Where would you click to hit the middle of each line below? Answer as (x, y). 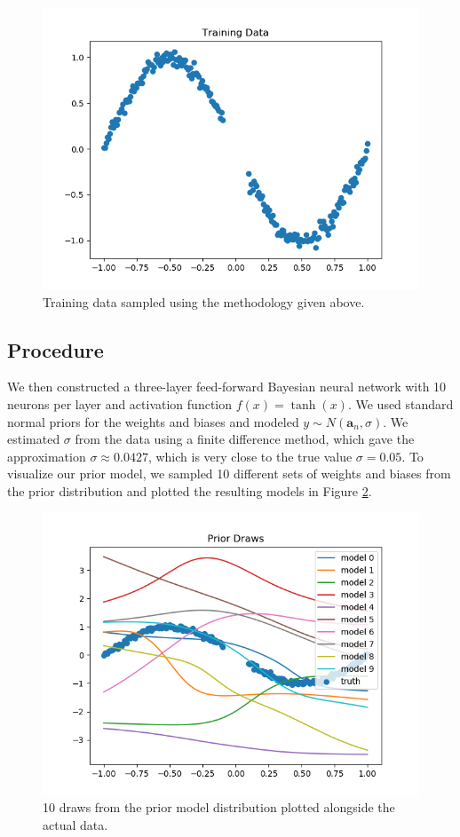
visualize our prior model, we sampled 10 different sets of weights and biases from (229, 474)
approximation (47, 456)
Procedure (56, 349)
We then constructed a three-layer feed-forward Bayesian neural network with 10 (227, 387)
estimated (34, 439)
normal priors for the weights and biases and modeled (153, 421)
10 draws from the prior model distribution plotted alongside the (219, 807)
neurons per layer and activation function (120, 403)
